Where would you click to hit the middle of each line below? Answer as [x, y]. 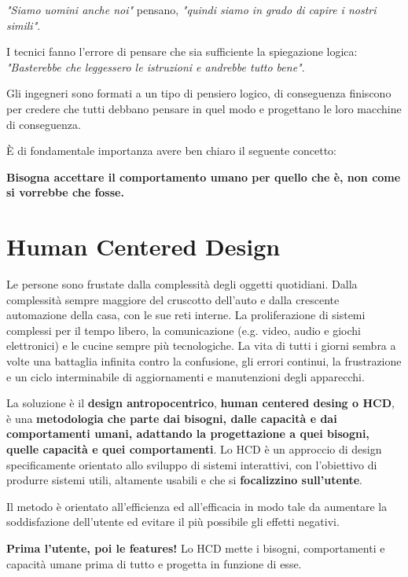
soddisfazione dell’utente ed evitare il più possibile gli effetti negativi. [173, 522]
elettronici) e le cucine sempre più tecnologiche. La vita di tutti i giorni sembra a [201, 345]
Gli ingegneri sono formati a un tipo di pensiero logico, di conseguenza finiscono [199, 93]
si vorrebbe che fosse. [65, 192]
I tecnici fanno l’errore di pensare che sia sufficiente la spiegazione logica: [182, 51]
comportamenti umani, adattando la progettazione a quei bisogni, [188, 434]
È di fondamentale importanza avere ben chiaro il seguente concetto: [171, 151]
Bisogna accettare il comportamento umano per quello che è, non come [204, 176]
